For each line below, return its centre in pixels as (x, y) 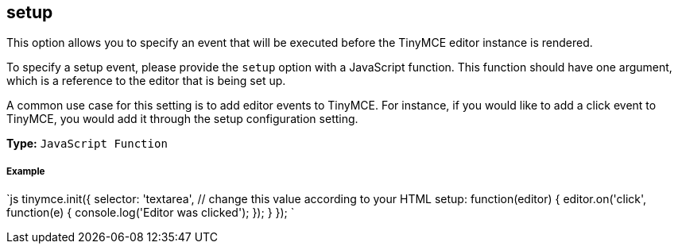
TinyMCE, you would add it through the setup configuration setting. (182, 119)
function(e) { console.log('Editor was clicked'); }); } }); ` (151, 213)
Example (26, 171)
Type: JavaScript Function (87, 144)
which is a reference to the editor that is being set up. (146, 81)
